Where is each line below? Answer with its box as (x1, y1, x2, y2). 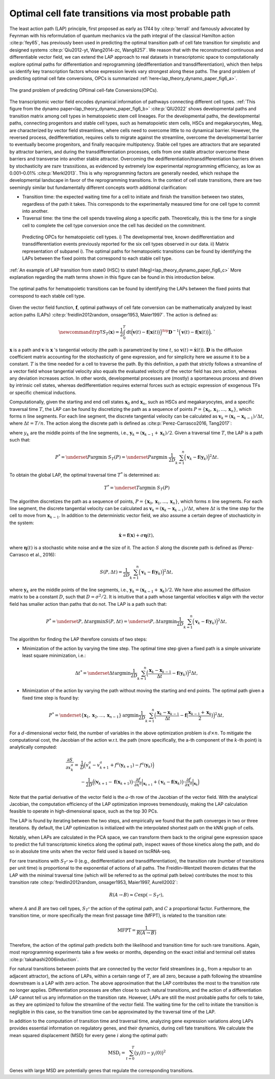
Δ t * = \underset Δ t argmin (74, 669, 131, 676)
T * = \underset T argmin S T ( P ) (104, 484, 170, 492)
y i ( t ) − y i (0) (135, 1049, 162, 1057)
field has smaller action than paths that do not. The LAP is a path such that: (9, 601, 168, 607)
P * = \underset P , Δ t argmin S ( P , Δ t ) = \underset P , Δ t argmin (46, 618, 177, 624)
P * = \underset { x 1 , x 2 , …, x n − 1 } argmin (48, 712, 139, 719)
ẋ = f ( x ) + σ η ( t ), (119, 532, 154, 538)
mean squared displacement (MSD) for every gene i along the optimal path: (9, 1032, 168, 1038)
